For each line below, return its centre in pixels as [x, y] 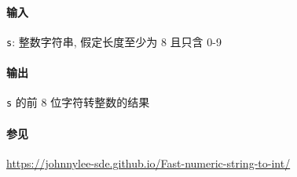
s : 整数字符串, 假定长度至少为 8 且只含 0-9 [114, 41]
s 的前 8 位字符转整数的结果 [78, 102]
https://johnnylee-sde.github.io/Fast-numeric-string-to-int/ [148, 163]
